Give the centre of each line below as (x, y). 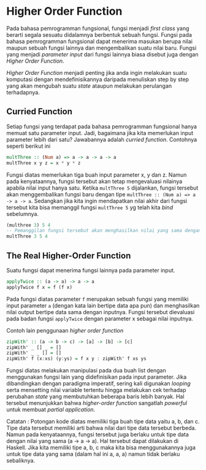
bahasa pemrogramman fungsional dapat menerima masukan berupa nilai (100, 41)
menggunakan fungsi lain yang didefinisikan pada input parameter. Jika (97, 377)
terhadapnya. (23, 92)
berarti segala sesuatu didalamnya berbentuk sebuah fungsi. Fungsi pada (99, 34)
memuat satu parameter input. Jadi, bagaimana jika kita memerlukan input (100, 133)
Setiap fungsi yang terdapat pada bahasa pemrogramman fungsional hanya (102, 126)
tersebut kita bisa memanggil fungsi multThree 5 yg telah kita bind (90, 207)
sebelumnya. (22, 214)
